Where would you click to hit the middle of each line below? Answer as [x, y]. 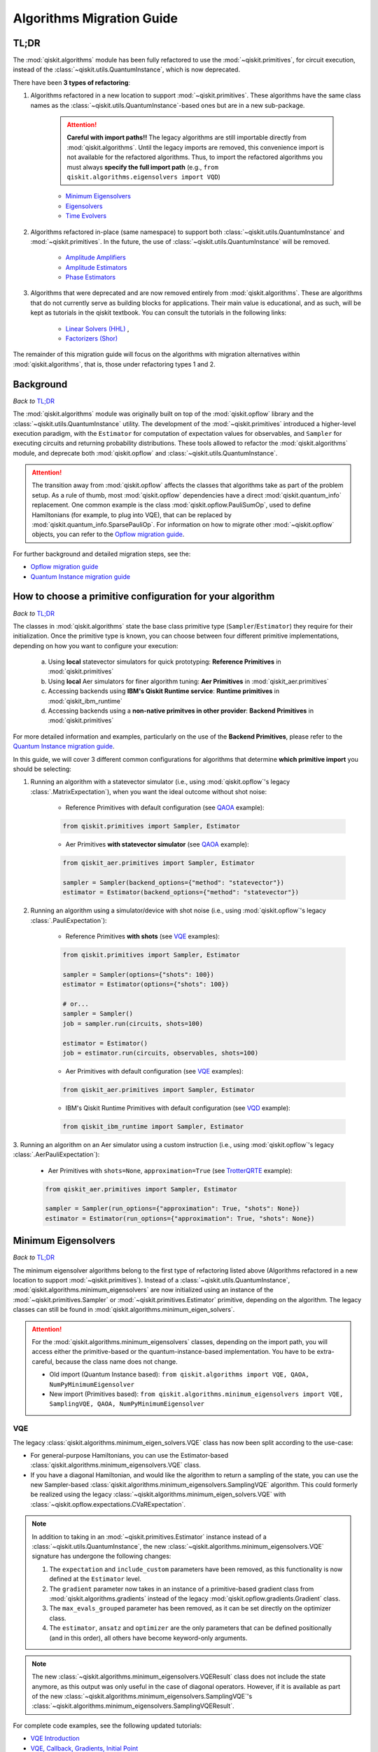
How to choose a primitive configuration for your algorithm [144, 597]
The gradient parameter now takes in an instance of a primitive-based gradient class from [182, 1589]
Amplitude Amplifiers [96, 258]
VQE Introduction [55, 1739]
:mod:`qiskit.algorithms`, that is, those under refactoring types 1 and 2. [114, 364]
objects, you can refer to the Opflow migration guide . [108, 534]
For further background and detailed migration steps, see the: [102, 554]
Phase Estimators [90, 278]
